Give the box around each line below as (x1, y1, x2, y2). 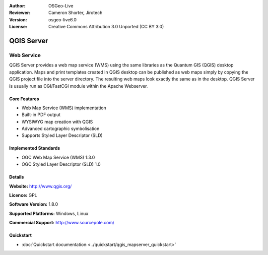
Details (9, 174, 24, 180)
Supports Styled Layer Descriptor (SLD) (21, 132, 103, 138)
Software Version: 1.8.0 (9, 201, 58, 207)
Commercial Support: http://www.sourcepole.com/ (9, 220, 115, 226)
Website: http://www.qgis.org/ (9, 183, 72, 189)
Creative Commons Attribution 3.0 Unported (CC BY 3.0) (48, 24, 164, 30)
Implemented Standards (9, 145, 61, 151)
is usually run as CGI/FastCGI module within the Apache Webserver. (9, 83, 148, 89)
